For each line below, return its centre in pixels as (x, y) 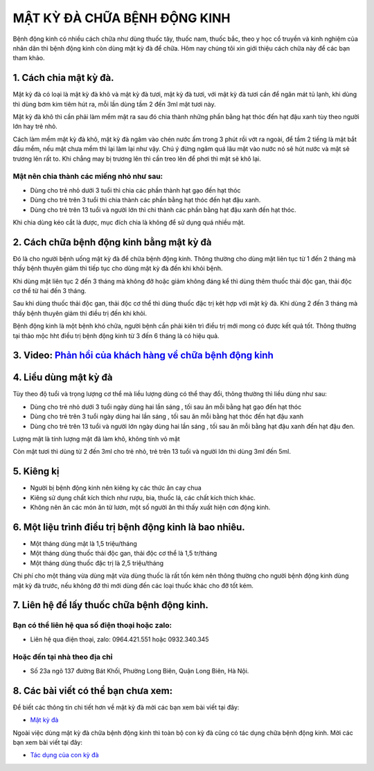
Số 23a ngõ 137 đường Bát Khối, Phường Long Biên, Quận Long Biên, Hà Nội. (140, 671)
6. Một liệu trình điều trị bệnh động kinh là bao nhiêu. (129, 527)
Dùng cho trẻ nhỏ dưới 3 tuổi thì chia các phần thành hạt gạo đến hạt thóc (136, 190)
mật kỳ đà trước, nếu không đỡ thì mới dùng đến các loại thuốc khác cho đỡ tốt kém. (133, 585)
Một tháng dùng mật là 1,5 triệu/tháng (84, 543)
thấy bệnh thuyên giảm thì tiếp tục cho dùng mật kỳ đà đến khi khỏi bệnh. (118, 268)
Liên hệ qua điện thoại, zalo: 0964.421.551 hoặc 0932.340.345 (119, 639)
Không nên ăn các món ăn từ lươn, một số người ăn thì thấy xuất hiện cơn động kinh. (150, 507)
